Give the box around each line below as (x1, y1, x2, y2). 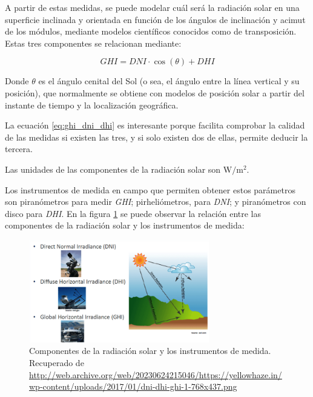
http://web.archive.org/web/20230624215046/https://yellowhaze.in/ (29, 368, 282, 381)
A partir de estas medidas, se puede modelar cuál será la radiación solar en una (5, 1, 300, 13)
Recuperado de (29, 356, 84, 369)
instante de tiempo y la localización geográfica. (5, 98, 179, 111)
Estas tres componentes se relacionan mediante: (5, 36, 182, 49)
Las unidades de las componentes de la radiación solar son (5, 162, 221, 175)
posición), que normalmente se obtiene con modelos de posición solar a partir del (5, 86, 305, 99)
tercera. (5, 142, 33, 155)
